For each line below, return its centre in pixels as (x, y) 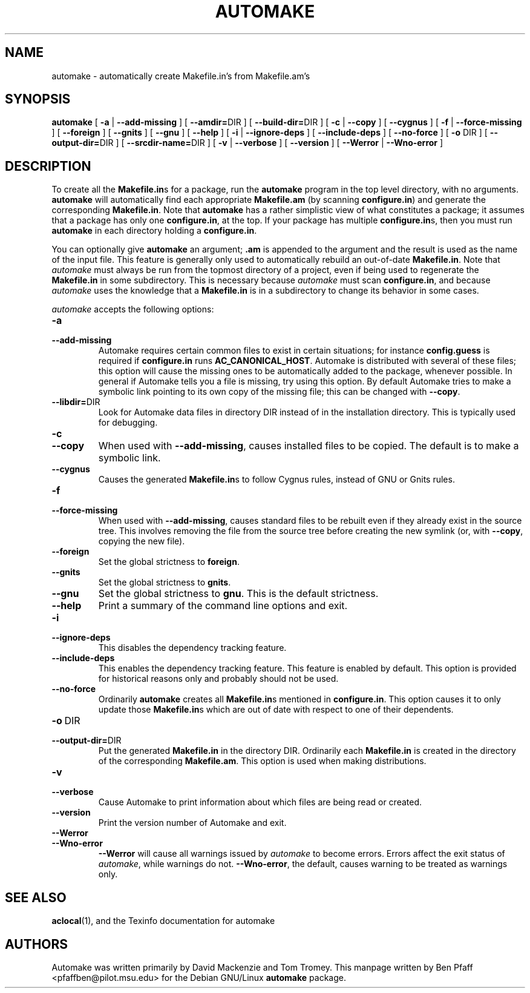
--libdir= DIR (76, 402)
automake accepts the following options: (133, 309)
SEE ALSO (36, 897)
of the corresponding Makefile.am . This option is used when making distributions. (262, 761)
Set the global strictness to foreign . (169, 562)
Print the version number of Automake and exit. (192, 823)
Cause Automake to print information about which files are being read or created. (260, 802)
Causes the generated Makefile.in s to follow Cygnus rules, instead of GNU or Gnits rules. (276, 480)
